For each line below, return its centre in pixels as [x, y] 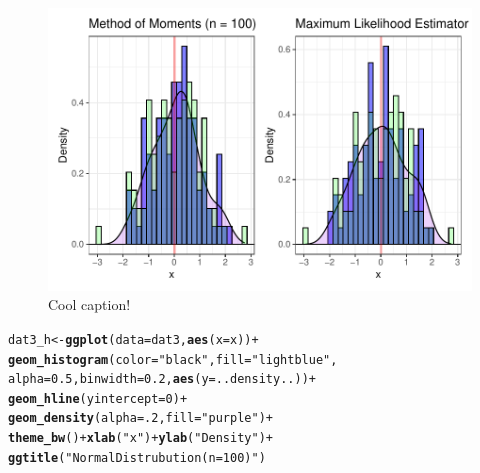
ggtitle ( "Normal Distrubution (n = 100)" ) [137, 457]
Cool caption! [89, 304]
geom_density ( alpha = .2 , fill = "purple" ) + [140, 418]
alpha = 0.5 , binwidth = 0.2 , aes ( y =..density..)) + [162, 379]
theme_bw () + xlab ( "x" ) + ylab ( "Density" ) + [141, 438]
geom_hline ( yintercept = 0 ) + [98, 398]
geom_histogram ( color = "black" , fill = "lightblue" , [173, 359]
